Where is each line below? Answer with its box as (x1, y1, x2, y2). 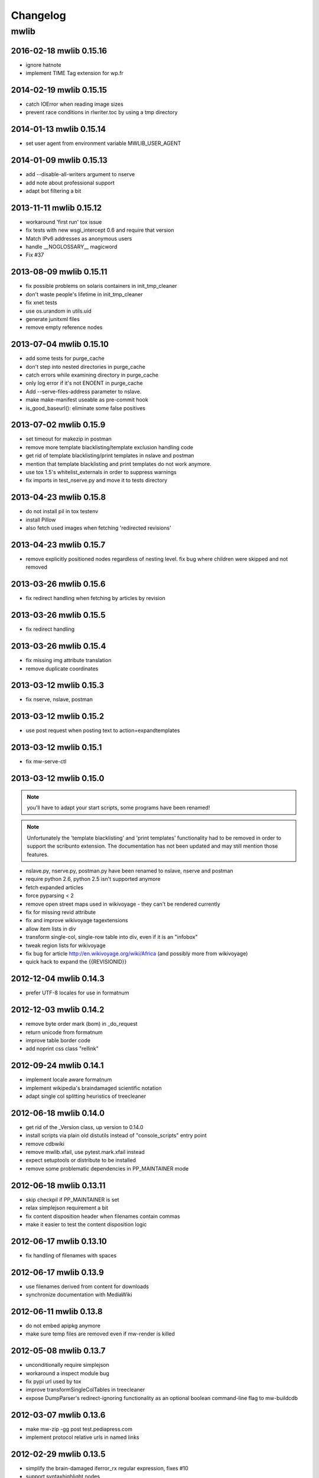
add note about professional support (25, 179, 115, 186)
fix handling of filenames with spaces (25, 1252, 117, 1259)
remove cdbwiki (25, 1140, 65, 1147)
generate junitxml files (25, 315, 80, 322)
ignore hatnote (25, 61, 61, 68)
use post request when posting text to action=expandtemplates (25, 727, 180, 734)
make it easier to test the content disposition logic (25, 1221, 147, 1228)
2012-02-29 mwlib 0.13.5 (11, 1449, 106, 1459)
